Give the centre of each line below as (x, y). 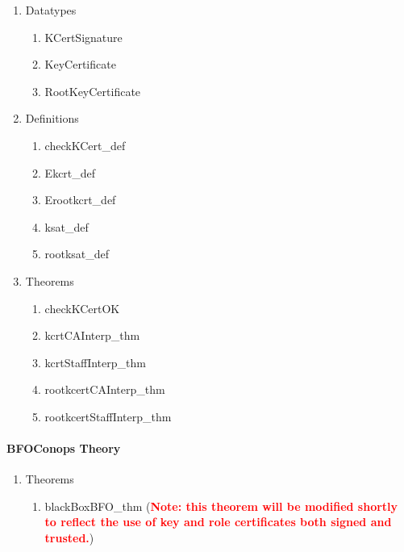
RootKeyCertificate (93, 91)
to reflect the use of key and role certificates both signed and (218, 522)
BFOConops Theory (64, 448)
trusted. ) (69, 538)
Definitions (52, 118)
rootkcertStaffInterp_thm (108, 416)
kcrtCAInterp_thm (92, 335)
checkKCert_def (85, 145)
